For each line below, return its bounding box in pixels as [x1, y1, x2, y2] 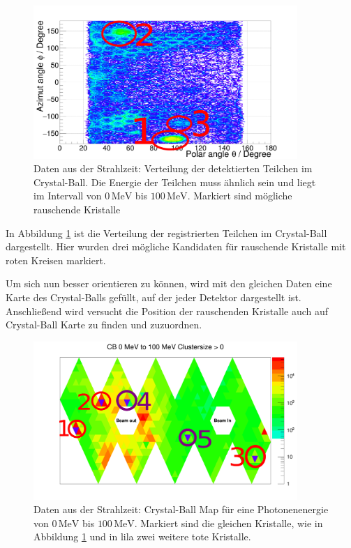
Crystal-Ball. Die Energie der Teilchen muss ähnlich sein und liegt [33, 174, 316, 189]
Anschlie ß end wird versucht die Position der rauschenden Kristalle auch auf [6, 303, 329, 318]
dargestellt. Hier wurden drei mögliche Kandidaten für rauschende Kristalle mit [6, 239, 346, 254]
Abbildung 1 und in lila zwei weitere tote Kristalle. [33, 529, 251, 544]
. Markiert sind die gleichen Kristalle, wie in [134, 515, 323, 530]
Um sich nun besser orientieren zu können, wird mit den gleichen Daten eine [6, 276, 332, 291]
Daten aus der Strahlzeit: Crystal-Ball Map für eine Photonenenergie [33, 502, 329, 517]
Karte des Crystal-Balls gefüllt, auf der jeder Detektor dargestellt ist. [6, 289, 301, 304]
